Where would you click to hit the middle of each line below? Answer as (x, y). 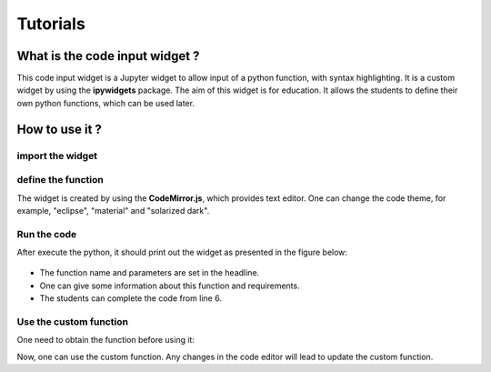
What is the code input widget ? (108, 56)
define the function (60, 180)
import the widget (57, 156)
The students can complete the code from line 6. (131, 298)
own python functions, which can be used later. (106, 103)
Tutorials (51, 24)
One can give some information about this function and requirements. (170, 286)
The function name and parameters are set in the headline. (150, 273)
